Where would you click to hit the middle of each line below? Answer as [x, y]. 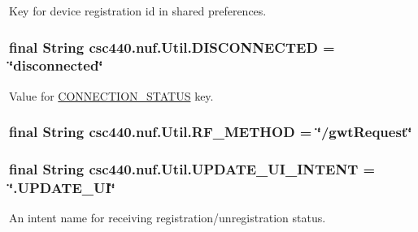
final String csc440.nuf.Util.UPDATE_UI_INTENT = [192, 169]
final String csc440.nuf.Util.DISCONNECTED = [172, 47]
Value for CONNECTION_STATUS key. [111, 95]
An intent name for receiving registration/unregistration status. [168, 218]
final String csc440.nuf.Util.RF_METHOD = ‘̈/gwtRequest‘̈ [211, 132]
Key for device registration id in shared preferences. [138, 11]
